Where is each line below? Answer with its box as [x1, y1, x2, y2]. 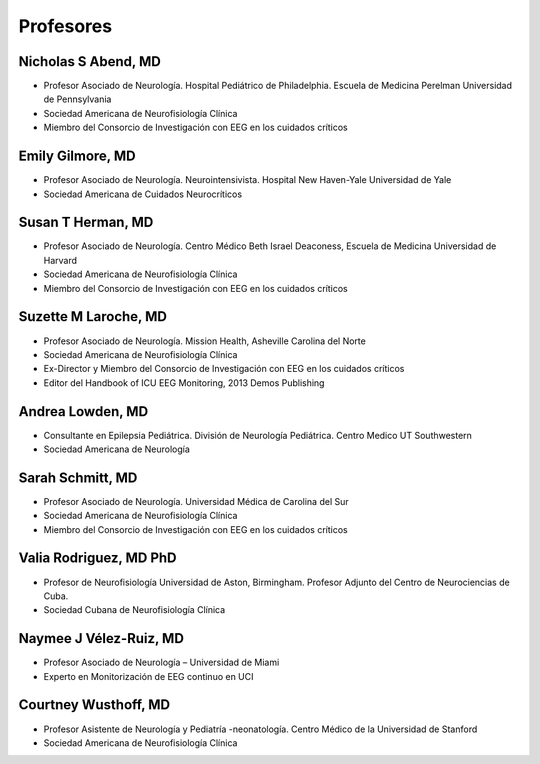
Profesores [18, 15, 113, 37]
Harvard [43, 254, 78, 266]
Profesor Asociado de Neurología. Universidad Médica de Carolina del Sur [43, 495, 349, 507]
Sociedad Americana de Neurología [43, 443, 190, 455]
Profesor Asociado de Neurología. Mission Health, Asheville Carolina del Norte [43, 335, 367, 347]
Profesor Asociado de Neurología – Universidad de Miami [43, 656, 280, 669]
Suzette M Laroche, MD [18, 308, 167, 325]
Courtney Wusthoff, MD [18, 696, 171, 714]
